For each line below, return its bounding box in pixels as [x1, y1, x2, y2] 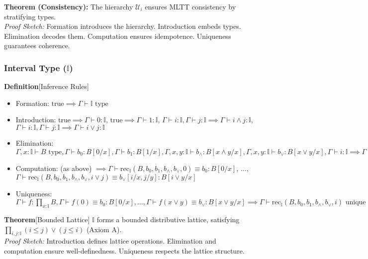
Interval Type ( [4, 61, 67, 74]
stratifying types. [4, 11, 56, 21]
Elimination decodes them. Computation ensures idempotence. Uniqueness [4, 30, 231, 41]
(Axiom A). [86, 224, 122, 234]
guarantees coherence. [4, 40, 70, 51]
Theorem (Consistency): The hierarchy [4, 1, 133, 11]
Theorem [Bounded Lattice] [4, 214, 90, 224]
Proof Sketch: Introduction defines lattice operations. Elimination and [4, 236, 216, 246]
